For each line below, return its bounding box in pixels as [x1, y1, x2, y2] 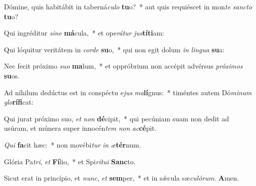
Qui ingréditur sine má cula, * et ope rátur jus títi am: [4, 28, 164, 38]
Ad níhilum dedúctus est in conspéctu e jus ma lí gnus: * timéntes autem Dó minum [4, 87, 252, 97]
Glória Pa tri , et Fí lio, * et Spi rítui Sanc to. [4, 156, 136, 166]
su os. [4, 70, 20, 80]
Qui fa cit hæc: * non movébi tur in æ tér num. [4, 139, 141, 149]
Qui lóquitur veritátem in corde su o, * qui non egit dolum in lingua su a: [4, 44, 225, 54]
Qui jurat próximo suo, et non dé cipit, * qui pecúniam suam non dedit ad [4, 113, 229, 123]
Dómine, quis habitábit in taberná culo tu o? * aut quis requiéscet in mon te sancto [4, 1, 252, 11]
